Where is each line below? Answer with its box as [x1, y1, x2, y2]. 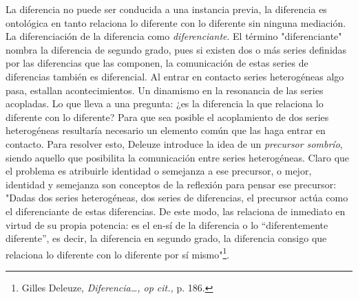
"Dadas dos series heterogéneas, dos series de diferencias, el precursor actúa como [6, 190, 348, 205]
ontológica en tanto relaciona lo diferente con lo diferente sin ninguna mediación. [6, 15, 346, 30]
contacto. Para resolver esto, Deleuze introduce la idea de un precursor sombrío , [6, 136, 343, 151]
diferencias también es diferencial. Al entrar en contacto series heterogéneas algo [6, 69, 344, 83]
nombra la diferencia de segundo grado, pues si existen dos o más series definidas [6, 42, 347, 56]
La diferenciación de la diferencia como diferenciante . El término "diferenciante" [6, 29, 342, 43]
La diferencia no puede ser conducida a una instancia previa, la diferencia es [6, 2, 327, 16]
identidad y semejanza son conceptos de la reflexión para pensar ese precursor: [6, 177, 337, 191]
